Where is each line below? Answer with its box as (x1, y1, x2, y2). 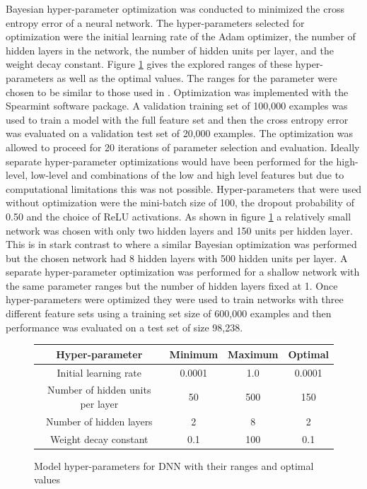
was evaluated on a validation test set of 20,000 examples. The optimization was (6, 126, 354, 141)
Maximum (228, 346, 279, 361)
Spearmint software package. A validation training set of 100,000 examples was (6, 98, 348, 113)
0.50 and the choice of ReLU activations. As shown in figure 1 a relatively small (6, 208, 351, 223)
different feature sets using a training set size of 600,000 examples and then (6, 306, 332, 321)
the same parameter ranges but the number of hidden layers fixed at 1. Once (6, 278, 338, 293)
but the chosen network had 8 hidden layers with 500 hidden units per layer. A (6, 250, 348, 265)
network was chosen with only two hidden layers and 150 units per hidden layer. (6, 223, 353, 237)
